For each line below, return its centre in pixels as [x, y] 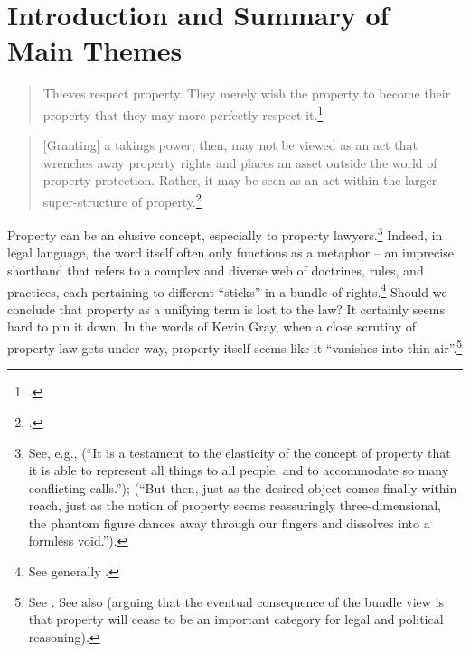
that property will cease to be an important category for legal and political [236, 619]
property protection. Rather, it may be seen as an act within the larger [240, 180]
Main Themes [95, 50]
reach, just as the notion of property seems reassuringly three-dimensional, [235, 505]
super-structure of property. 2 [122, 200]
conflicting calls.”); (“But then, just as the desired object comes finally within [243, 487]
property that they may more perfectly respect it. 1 [183, 113]
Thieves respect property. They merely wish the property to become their [247, 93]
